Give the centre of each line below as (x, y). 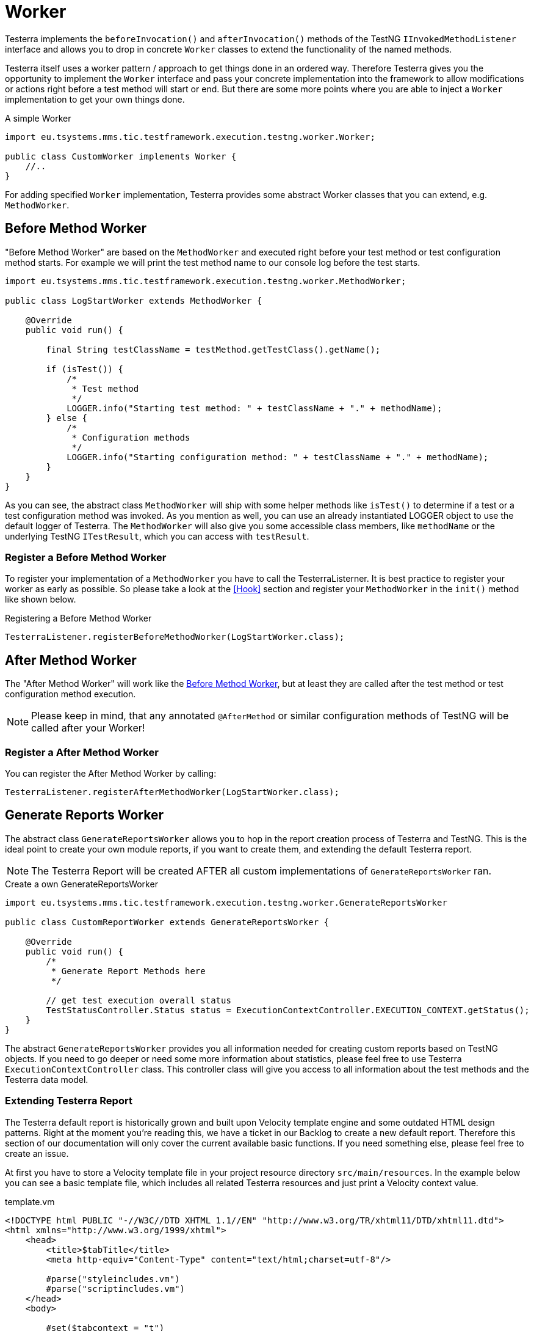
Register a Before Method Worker (86, 557)
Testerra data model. (47, 1079)
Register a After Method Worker (82, 752)
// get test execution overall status (139, 1000)
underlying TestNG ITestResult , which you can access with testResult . (157, 536)
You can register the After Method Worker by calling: (111, 773)
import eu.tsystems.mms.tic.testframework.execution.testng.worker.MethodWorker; (206, 281)
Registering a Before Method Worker (78, 618)
